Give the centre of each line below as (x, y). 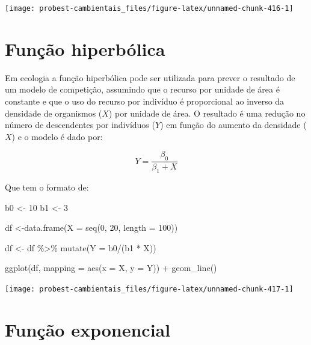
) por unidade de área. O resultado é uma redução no (207, 113)
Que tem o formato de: (47, 187)
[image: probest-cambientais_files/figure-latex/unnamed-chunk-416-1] (149, 8)
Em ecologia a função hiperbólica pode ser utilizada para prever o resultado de (150, 77)
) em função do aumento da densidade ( (233, 125)
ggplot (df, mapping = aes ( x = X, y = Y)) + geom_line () (111, 268)
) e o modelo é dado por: (57, 136)
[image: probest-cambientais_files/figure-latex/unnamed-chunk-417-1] (149, 289)
